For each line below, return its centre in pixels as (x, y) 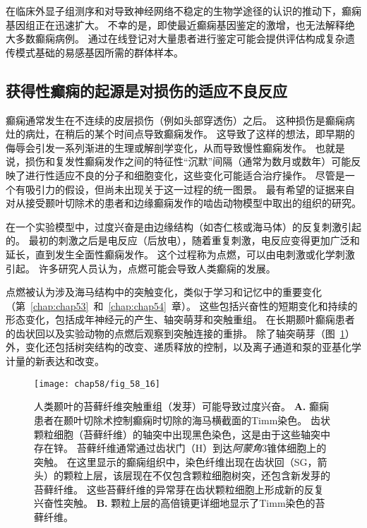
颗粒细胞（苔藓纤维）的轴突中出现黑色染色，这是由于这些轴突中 (182, 434)
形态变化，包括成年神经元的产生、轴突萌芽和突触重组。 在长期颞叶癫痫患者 (180, 319)
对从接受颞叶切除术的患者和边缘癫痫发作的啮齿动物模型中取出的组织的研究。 (183, 203)
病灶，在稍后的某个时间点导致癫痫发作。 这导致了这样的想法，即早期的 (190, 134)
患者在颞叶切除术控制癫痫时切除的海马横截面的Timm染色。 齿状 (182, 420)
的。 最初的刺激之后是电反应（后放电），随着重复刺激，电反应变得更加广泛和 (183, 240)
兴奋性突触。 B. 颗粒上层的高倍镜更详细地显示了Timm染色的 (175, 503)
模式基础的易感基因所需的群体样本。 (99, 52)
